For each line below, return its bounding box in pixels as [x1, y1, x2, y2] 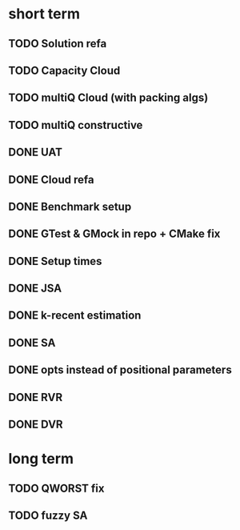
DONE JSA [8, 282, 62, 295]
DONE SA [8, 335, 56, 349]
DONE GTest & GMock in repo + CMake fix [8, 227, 221, 241]
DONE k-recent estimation [8, 309, 142, 323]
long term [8, 450, 74, 468]
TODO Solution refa [8, 37, 107, 50]
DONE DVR [8, 418, 63, 432]
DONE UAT [8, 146, 62, 159]
